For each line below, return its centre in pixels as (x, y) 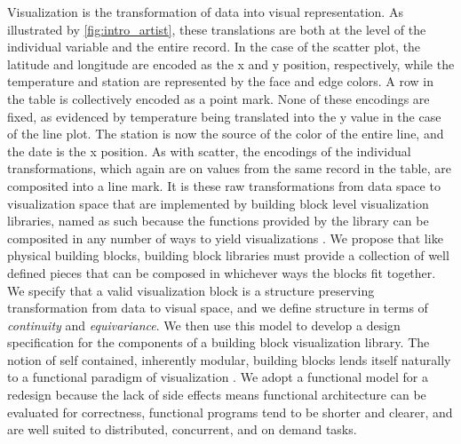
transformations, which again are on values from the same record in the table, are (229, 168)
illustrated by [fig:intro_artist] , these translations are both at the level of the (217, 29)
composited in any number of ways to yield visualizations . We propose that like (225, 238)
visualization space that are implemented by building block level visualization (218, 203)
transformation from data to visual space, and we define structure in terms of (218, 308)
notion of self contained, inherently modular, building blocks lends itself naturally (229, 359)
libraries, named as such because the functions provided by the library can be (218, 221)
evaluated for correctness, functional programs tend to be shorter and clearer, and (230, 412)
